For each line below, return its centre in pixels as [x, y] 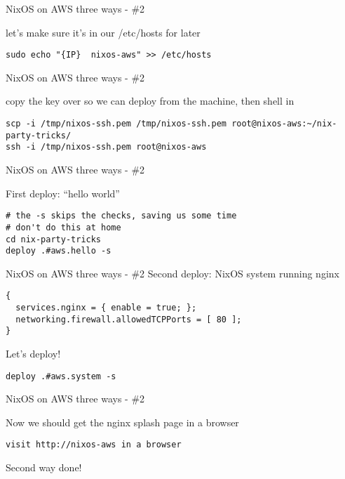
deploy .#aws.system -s [61, 376]
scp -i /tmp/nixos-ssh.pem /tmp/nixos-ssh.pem [116, 124]
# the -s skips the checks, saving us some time [121, 216]
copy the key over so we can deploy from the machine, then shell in [150, 101]
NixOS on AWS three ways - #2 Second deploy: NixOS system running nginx [172, 273]
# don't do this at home [63, 227]
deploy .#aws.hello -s [59, 251]
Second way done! [44, 467]
